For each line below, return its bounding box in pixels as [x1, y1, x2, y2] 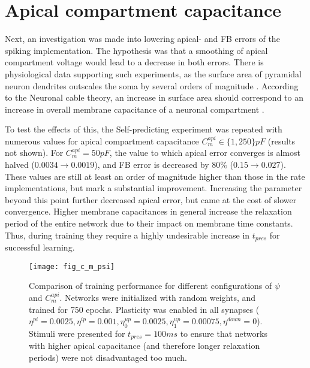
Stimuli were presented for [29, 327, 125, 339]
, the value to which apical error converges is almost [109, 146, 300, 159]
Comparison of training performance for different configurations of [29, 279, 272, 292]
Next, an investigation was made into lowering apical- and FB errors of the [5, 32, 280, 45]
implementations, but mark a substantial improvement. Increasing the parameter [5, 182, 302, 194]
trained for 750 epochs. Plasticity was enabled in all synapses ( [29, 303, 260, 315]
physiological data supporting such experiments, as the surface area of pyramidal [5, 67, 302, 80]
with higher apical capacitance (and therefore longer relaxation [29, 339, 260, 352]
